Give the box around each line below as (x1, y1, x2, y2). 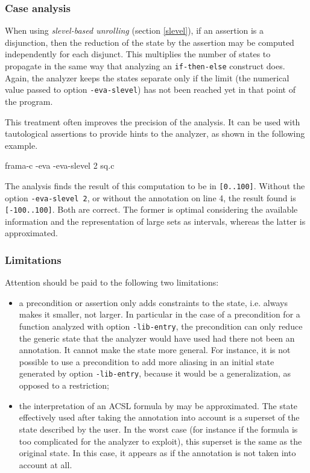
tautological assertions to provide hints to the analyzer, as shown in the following (5, 127, 305, 140)
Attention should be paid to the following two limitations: (5, 276, 219, 289)
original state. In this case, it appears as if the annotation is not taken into (19, 446, 296, 459)
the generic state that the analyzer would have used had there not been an (19, 331, 295, 344)
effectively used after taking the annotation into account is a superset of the (19, 411, 300, 424)
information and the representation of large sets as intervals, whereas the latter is (5, 215, 306, 227)
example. (5, 139, 38, 151)
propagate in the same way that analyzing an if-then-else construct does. (5, 60, 285, 72)
